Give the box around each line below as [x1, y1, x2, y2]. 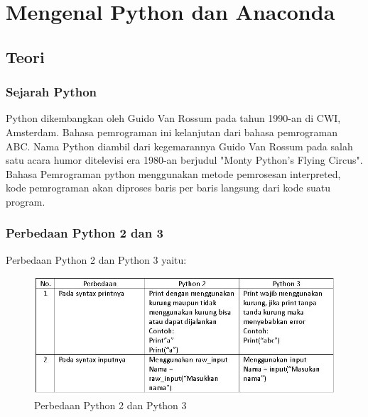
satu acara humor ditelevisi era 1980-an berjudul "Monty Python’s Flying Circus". [6, 152, 363, 167]
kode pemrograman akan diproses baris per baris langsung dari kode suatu [6, 180, 330, 195]
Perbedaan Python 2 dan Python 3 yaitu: [6, 252, 187, 267]
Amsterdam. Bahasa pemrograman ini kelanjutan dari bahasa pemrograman [6, 124, 337, 139]
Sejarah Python [6, 83, 97, 101]
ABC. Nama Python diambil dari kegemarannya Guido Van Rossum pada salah [6, 138, 353, 153]
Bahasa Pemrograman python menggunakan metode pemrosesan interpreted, [6, 166, 341, 181]
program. [6, 194, 45, 208]
